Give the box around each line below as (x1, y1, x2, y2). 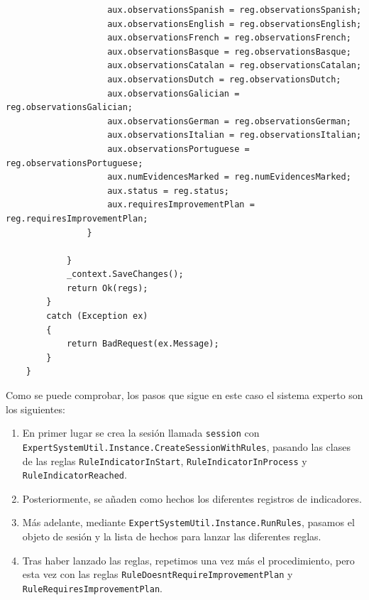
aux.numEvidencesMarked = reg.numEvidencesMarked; (107, 172, 351, 182)
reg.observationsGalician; (6, 102, 133, 113)
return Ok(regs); (66, 283, 148, 293)
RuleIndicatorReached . (22, 467, 127, 482)
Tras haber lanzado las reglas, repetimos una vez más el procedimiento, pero (22, 552, 355, 567)
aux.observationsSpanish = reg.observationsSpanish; (107, 5, 362, 15)
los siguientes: (6, 401, 65, 416)
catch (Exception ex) (46, 311, 148, 322)
